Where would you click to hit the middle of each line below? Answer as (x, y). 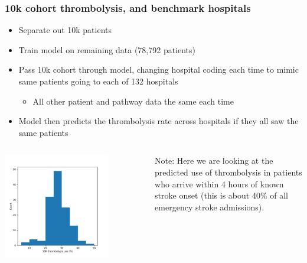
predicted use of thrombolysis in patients (228, 172)
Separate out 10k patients (65, 30)
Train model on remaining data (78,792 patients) (107, 49)
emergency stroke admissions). (210, 207)
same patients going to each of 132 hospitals (98, 81)
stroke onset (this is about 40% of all (221, 195)
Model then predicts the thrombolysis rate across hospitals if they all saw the (159, 121)
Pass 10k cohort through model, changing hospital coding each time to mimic (159, 69)
